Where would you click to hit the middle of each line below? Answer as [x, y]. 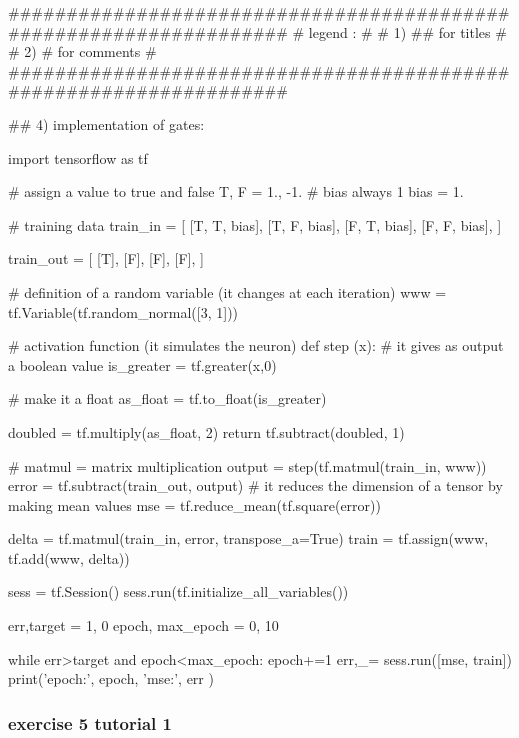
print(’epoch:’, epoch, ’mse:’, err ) [111, 678]
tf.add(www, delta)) [69, 557]
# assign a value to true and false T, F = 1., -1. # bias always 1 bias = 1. [236, 191]
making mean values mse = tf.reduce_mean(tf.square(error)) [194, 504]
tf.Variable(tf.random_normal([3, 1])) [123, 311]
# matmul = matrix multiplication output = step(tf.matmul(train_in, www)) [247, 465]
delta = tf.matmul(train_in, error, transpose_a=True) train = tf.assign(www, [248, 538]
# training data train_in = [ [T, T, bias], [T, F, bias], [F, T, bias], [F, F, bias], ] [255, 224]
